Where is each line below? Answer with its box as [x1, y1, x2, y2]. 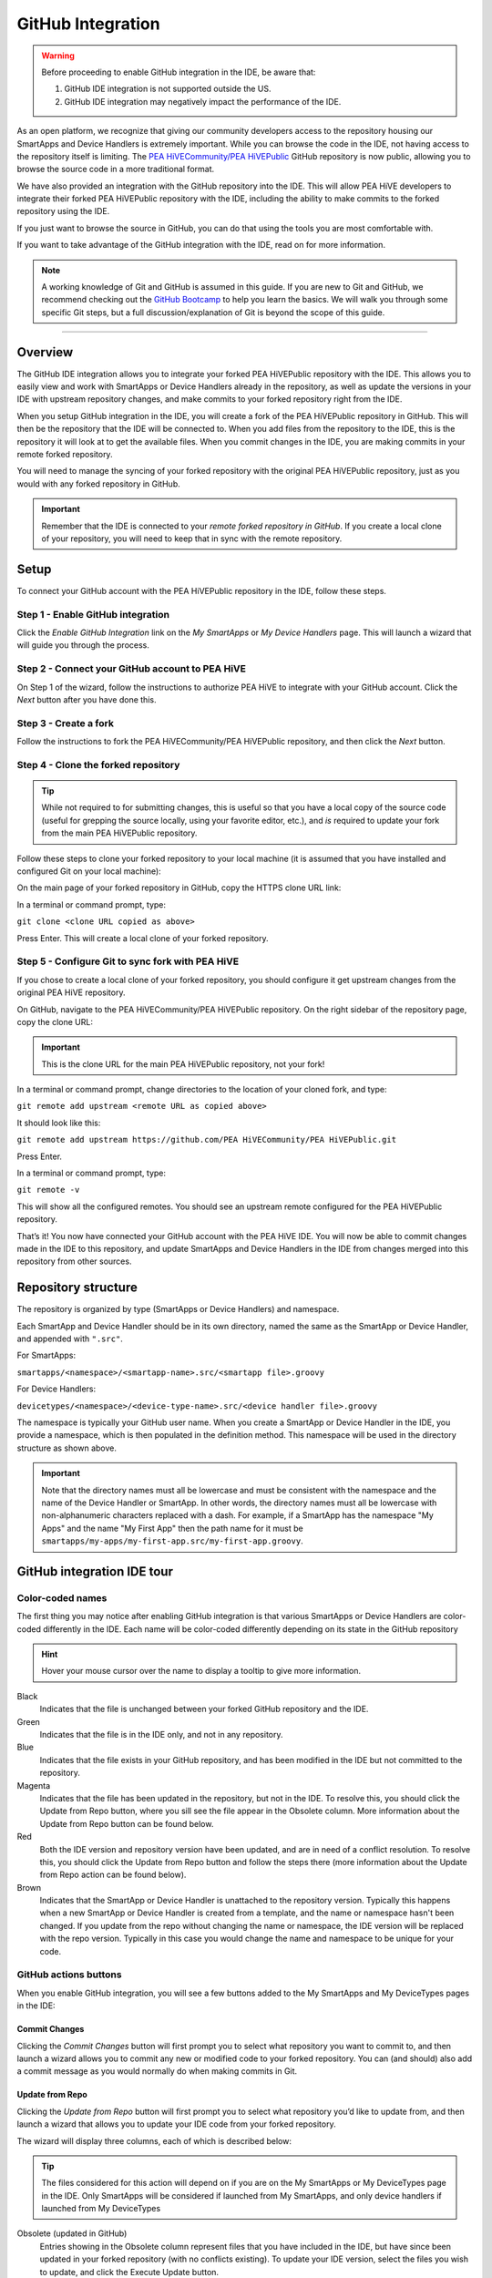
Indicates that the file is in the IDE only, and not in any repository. [39, 1729, 283, 1740]
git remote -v [16, 1185, 80, 1195]
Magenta [16, 1780, 51, 1791]
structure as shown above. [16, 1442, 118, 1453]
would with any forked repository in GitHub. [16, 478, 181, 489]
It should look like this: [16, 1117, 101, 1128]
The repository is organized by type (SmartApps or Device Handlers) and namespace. [16, 1304, 340, 1315]
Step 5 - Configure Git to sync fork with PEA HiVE [16, 955, 240, 968]
